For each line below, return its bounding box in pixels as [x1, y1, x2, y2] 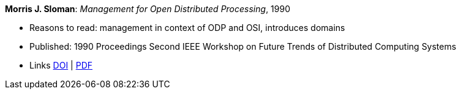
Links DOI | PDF [29, 60, 93, 70]
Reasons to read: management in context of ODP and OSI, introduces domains [29, 22, 345, 33]
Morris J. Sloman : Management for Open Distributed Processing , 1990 [5, 4, 290, 14]
